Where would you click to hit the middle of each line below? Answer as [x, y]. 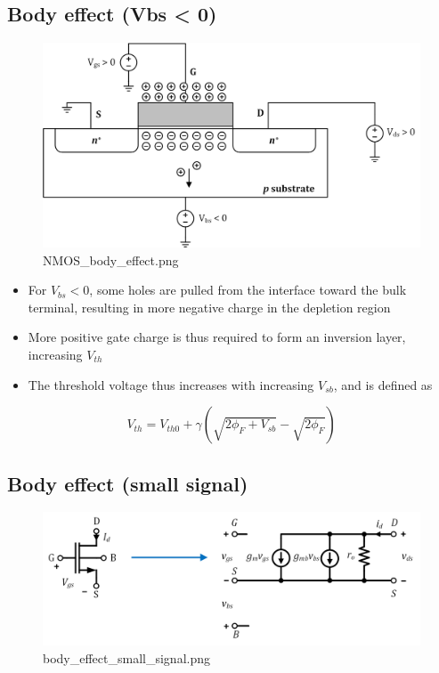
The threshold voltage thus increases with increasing [171, 384]
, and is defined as [383, 384]
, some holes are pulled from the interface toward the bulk [248, 290]
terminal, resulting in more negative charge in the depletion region [209, 307]
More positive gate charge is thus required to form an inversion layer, [217, 337]
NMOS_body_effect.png [111, 259]
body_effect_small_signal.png [127, 657]
